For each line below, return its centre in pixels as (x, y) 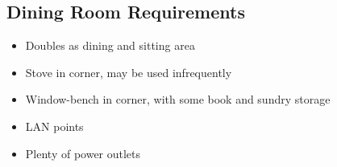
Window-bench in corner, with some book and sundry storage (178, 99)
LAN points (54, 126)
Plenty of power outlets (83, 153)
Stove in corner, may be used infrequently (129, 72)
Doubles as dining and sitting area (110, 45)
